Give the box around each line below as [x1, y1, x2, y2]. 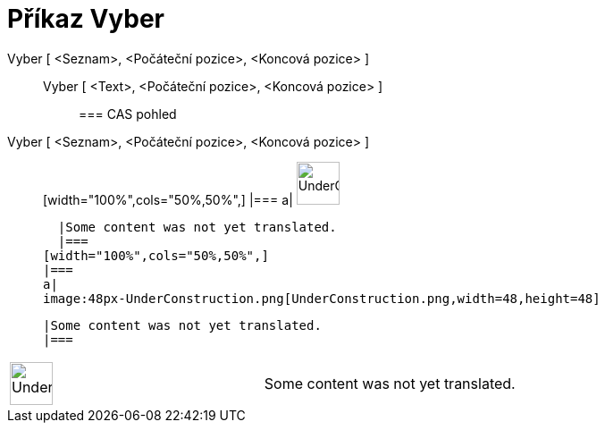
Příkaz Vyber [7, 4, 164, 34]
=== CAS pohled [79, 105, 177, 122]
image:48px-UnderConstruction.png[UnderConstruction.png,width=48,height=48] [43, 291, 601, 306]
